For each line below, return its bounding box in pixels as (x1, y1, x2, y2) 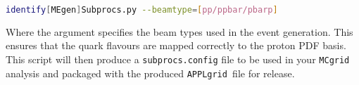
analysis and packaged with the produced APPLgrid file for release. (6, 65, 295, 80)
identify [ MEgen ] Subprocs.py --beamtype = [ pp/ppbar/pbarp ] (6, 5, 278, 15)
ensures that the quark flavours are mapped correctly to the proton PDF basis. (6, 38, 346, 53)
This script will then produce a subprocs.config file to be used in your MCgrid (6, 52, 350, 67)
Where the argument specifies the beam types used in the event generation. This (6, 24, 353, 39)
